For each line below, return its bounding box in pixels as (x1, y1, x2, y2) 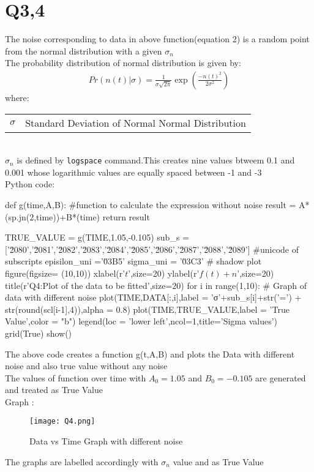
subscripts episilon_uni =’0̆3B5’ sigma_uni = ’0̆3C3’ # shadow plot (5, 255, 262, 268)
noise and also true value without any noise (5, 359, 168, 372)
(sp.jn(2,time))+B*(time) (5, 210, 100, 223)
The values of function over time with (5, 371, 146, 384)
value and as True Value (173, 455, 264, 468)
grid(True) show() (5, 326, 72, 339)
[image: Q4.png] (29, 417, 95, 426)
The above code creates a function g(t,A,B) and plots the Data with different (5, 347, 295, 360)
